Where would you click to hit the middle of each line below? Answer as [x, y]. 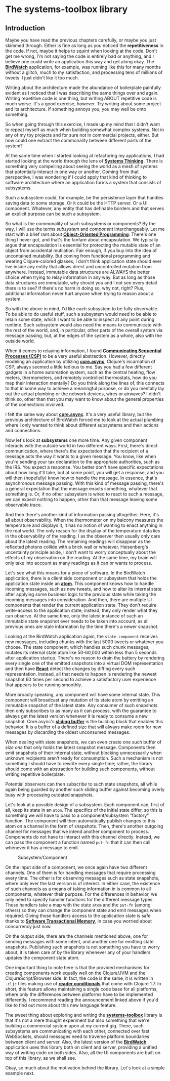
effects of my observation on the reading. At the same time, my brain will [81, 557]
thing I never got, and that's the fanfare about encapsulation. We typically [82, 240]
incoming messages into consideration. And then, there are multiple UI [79, 600]
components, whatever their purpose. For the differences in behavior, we [81, 894]
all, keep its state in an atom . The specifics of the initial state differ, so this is [84, 810]
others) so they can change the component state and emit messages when [83, 910]
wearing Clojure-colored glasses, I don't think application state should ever [83, 261]
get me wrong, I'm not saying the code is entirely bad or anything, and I [80, 56]
